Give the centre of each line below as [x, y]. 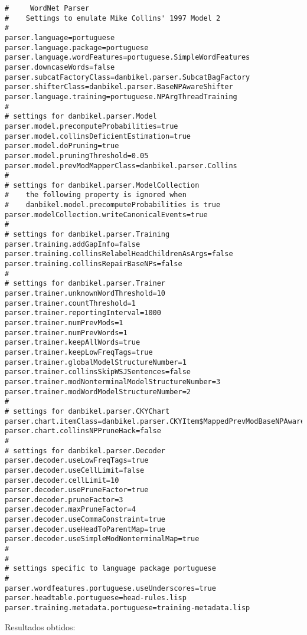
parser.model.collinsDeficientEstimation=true [98, 136]
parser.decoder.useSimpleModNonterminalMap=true [102, 539]
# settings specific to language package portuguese [110, 569]
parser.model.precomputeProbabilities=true [92, 126]
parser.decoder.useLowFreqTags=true [77, 461]
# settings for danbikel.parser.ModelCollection [102, 185]
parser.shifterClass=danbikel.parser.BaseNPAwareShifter [119, 87]
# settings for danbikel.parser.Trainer [85, 284]
